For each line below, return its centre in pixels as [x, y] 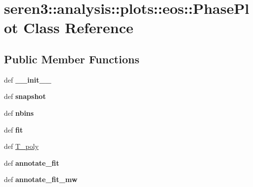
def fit [14, 129]
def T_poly [21, 146]
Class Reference [78, 27]
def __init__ [28, 79]
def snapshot [25, 96]
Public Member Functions [72, 59]
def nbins [19, 113]
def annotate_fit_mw [41, 179]
